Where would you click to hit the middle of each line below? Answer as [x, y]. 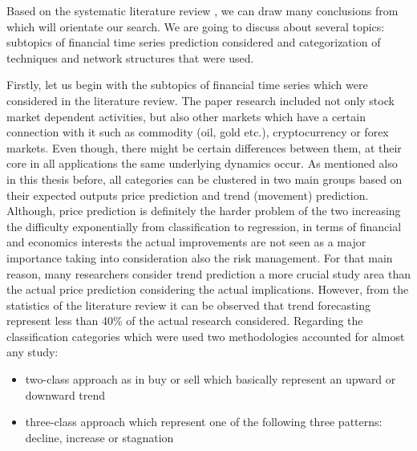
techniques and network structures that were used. [130, 57]
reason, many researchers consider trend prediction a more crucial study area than [208, 273]
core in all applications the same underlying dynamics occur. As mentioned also [202, 163]
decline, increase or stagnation [99, 437]
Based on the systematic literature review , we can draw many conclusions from [202, 10]
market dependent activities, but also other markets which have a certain [186, 116]
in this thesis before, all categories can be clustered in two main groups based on [204, 179]
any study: [32, 352]
